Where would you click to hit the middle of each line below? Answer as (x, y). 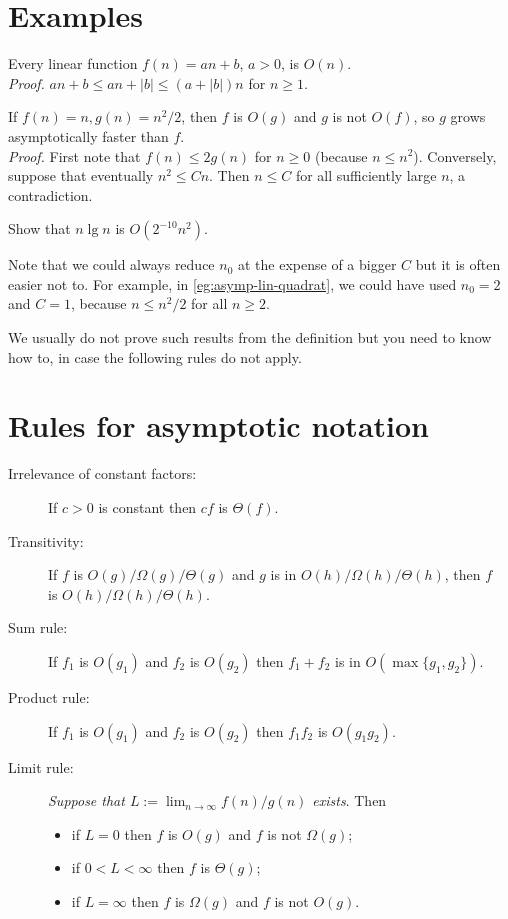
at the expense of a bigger (317, 264)
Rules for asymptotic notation (218, 425)
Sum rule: (38, 627)
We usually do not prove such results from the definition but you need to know (250, 337)
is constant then (147, 506)
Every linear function (73, 63)
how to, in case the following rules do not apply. (155, 356)
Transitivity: (46, 540)
